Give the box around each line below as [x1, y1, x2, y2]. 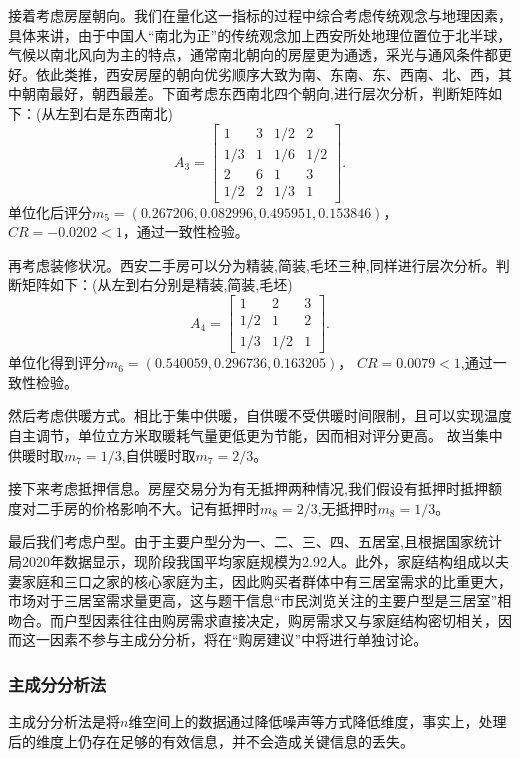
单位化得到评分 [8, 352, 106, 373]
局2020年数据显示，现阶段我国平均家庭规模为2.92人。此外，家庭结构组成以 [8, 550, 495, 571]
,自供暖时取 [121, 444, 196, 465]
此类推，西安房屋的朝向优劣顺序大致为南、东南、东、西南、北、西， [49, 63, 498, 84]
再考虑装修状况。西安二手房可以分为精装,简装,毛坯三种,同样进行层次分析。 [8, 254, 496, 275]
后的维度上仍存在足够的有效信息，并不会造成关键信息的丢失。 [8, 730, 414, 751]
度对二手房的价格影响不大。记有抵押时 [8, 497, 260, 518]
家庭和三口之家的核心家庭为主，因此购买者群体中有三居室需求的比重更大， [21, 570, 512, 591]
